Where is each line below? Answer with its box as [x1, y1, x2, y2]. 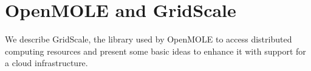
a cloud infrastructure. [5, 56, 88, 69]
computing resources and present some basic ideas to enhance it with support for [5, 44, 306, 57]
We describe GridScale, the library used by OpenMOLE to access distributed [5, 33, 292, 46]
